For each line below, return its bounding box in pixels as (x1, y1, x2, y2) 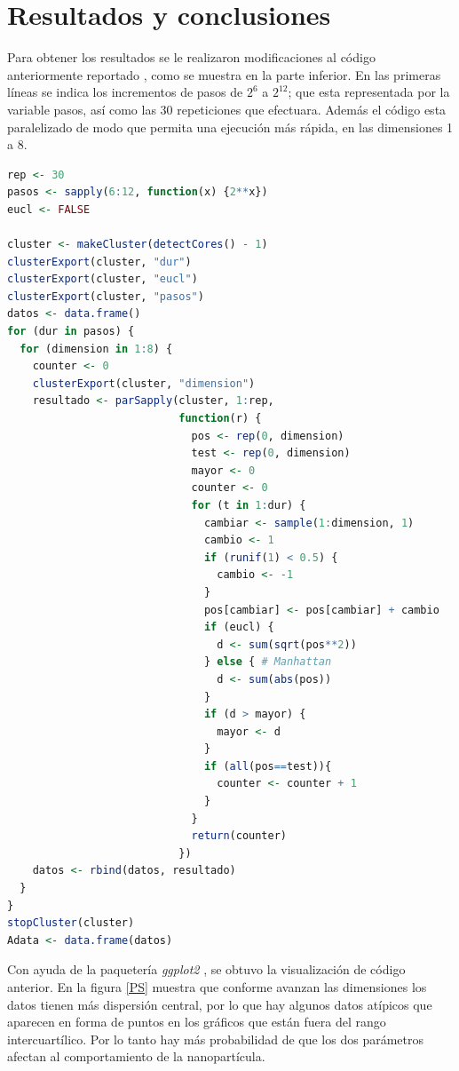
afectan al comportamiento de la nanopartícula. (7, 1047, 265, 1066)
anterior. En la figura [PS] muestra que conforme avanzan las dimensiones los (7, 978, 427, 996)
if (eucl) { (203, 621, 274, 634)
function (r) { (178, 412, 262, 424)
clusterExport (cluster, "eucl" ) (7, 273, 198, 286)
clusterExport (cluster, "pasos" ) (7, 290, 204, 303)
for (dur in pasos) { (7, 325, 135, 338)
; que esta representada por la (288, 83, 450, 101)
